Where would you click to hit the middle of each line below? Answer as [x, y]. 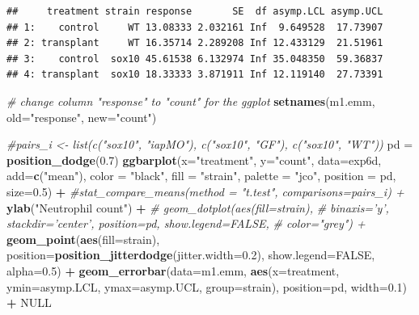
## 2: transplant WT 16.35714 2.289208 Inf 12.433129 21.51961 [195, 43]
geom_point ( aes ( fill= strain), [83, 239]
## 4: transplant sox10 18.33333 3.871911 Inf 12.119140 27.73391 [195, 75]
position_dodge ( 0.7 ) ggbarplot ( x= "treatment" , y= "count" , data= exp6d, [194, 160]
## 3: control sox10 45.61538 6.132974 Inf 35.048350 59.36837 [195, 59]
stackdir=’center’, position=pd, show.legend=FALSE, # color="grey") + [186, 223]
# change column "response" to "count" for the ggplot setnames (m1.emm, [191, 101]
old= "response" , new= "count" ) [82, 117]
